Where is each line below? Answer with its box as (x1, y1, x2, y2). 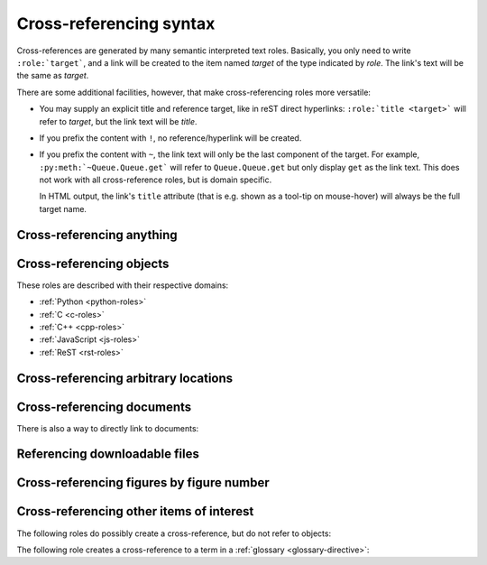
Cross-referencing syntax (16, 14, 216, 33)
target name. (39, 203, 87, 214)
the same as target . (16, 70, 89, 81)
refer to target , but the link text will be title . (39, 116, 198, 126)
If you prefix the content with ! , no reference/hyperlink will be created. (39, 132, 302, 144)
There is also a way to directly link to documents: (16, 422, 199, 433)
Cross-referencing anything (16, 227, 178, 243)
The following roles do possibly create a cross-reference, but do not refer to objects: (16, 528, 332, 539)
